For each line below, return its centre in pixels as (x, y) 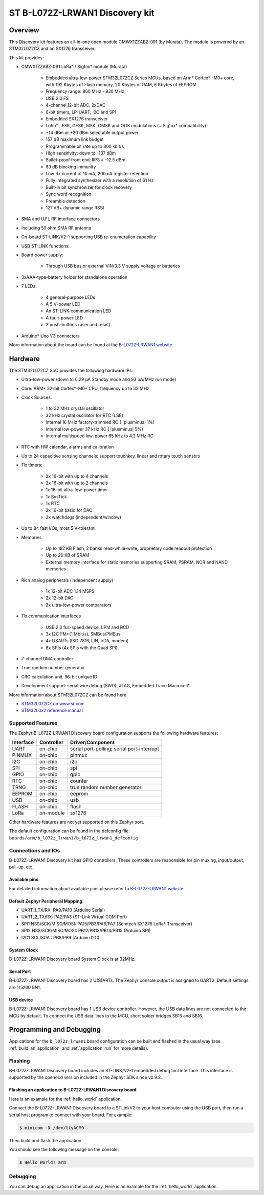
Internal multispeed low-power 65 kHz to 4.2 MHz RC (99, 436)
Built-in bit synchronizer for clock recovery (89, 187)
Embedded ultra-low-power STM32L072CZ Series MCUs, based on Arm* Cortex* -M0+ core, (140, 78)
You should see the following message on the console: (64, 1149)
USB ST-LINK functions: (45, 246)
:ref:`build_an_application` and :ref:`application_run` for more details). (79, 1048)
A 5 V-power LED (63, 304)
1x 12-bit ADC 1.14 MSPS (70, 591)
